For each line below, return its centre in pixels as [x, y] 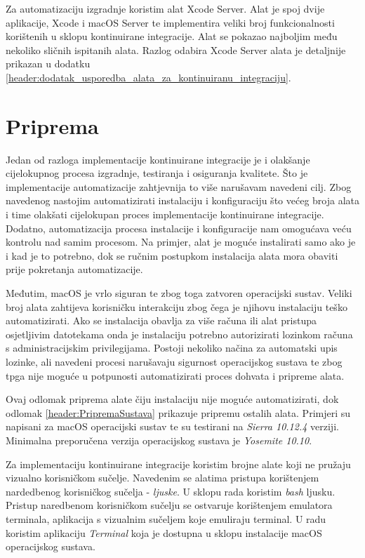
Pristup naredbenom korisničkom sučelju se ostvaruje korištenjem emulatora [169, 505]
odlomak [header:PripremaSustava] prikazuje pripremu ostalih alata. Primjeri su [178, 412]
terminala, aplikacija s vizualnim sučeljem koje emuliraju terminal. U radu [166, 518]
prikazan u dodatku [48, 64]
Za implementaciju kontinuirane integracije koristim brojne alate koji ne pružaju [178, 464]
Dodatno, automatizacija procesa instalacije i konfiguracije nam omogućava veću [179, 228]
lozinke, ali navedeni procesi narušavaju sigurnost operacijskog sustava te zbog [174, 361]
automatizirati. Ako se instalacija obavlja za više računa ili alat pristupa [161, 320]
